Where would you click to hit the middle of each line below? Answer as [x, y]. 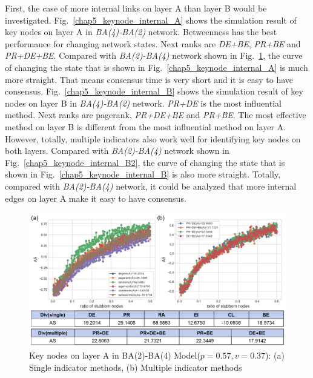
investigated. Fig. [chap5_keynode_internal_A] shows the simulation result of [151, 20]
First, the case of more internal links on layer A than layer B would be [136, 8]
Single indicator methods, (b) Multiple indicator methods [136, 367]
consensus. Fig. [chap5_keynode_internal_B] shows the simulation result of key [154, 91]
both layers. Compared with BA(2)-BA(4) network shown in [117, 151]
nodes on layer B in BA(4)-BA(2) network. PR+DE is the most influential [143, 103]
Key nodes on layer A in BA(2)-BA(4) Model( [115, 355]
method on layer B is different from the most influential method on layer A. [146, 126]
